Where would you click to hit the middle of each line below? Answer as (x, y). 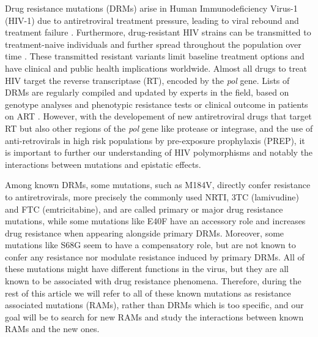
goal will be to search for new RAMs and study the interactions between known (154, 316)
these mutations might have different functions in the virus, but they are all (147, 269)
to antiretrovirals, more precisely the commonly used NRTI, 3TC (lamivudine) (152, 196)
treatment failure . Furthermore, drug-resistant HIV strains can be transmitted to (158, 32)
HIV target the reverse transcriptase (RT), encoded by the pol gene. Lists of (147, 80)
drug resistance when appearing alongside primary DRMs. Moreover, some (145, 233)
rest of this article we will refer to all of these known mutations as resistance (148, 293)
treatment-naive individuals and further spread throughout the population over (153, 44)
